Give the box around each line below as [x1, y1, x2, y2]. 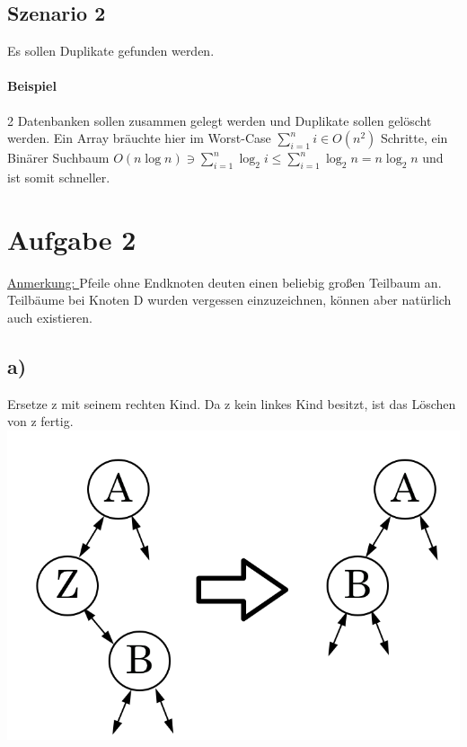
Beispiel [7, 76, 57, 95]
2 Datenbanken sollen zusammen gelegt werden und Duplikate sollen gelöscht [7, 111, 432, 129]
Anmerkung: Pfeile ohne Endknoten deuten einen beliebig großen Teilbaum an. [7, 272, 442, 291]
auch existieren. [7, 307, 93, 326]
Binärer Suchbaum [7, 148, 110, 167]
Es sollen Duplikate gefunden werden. [7, 41, 215, 60]
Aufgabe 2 [7, 220, 137, 257]
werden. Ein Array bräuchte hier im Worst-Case [7, 129, 271, 147]
